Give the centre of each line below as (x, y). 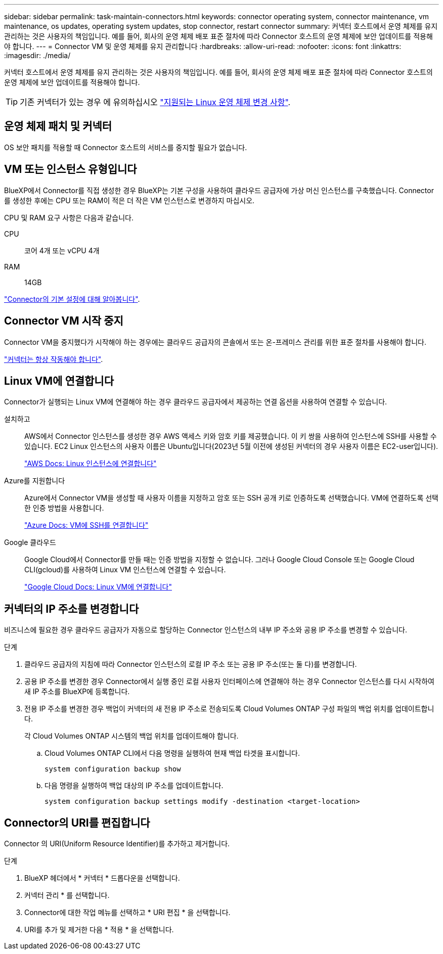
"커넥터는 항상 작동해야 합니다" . (54, 359)
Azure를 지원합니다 (35, 481)
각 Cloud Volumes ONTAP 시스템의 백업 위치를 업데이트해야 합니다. (131, 736)
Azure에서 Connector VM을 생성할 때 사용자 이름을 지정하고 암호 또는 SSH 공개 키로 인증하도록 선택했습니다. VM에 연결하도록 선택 (231, 498)
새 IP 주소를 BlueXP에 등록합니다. (77, 692)
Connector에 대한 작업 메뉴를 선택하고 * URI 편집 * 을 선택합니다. (127, 913)
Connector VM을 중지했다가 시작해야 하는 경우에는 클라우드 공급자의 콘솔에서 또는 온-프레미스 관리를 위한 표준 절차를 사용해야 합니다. (215, 342)
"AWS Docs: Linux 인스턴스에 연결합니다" (91, 464)
